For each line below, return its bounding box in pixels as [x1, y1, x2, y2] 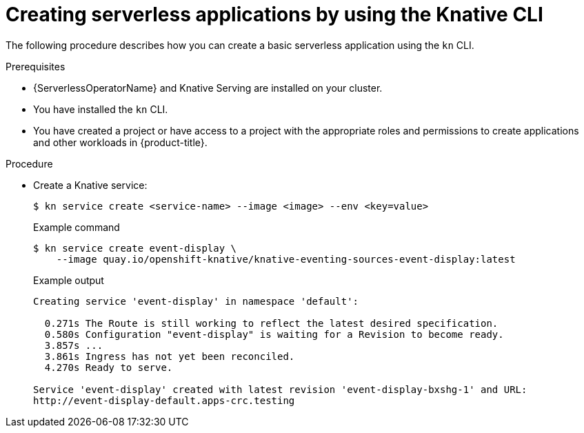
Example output [33, 274, 104, 286]
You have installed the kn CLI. [33, 103, 168, 115]
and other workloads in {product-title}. [33, 136, 208, 148]
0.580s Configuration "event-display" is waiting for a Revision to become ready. [44, 328, 504, 340]
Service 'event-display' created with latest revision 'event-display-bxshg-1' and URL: [33, 383, 527, 395]
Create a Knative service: [33, 179, 148, 191]
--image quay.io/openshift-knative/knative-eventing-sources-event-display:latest [56, 253, 516, 265]
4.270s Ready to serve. [44, 361, 173, 373]
